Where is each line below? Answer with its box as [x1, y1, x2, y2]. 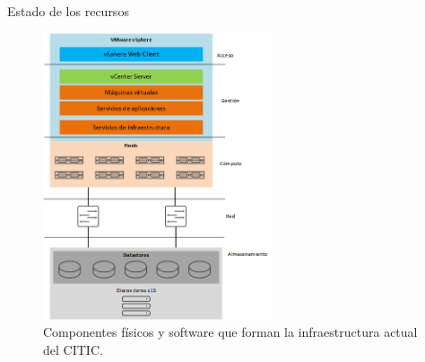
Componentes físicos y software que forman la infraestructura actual [43, 322, 418, 341]
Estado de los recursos [7, 2, 129, 20]
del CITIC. [43, 340, 103, 359]
